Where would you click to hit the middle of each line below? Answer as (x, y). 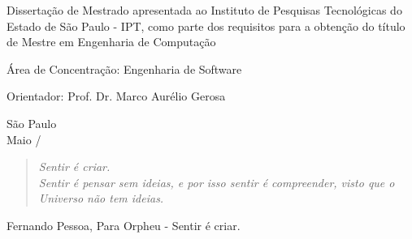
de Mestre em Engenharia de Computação (111, 42)
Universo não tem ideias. (101, 198)
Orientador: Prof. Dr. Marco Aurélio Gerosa (116, 96)
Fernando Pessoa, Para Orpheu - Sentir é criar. (124, 225)
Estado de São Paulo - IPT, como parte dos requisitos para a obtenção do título (206, 26)
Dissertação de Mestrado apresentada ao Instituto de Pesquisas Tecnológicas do (204, 10)
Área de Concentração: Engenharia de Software (124, 68)
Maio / (24, 139)
